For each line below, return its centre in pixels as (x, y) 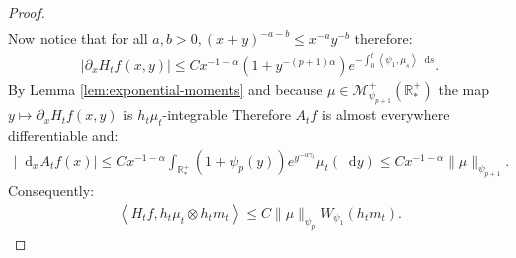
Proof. (26, 12)
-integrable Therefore (226, 114)
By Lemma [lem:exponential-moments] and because (165, 88)
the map (464, 88)
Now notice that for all (78, 38)
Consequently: (51, 190)
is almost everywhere (385, 114)
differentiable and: (63, 135)
